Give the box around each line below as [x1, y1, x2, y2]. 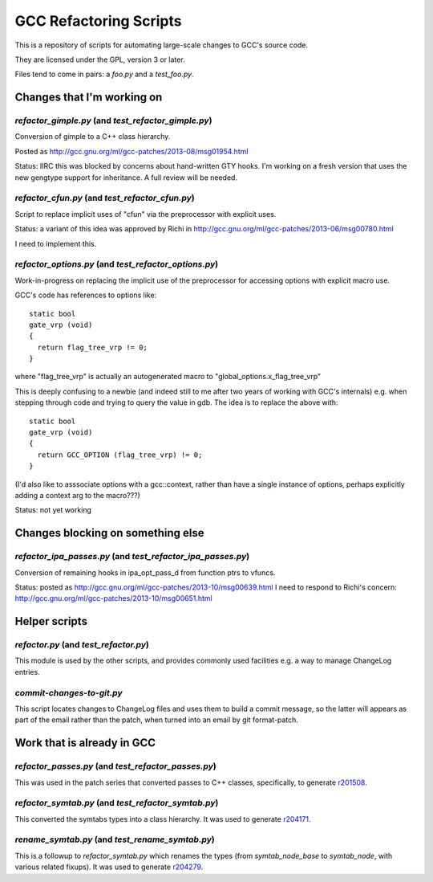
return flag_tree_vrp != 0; [37, 342, 148, 352]
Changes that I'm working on [14, 91, 163, 104]
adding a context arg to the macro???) [14, 490, 140, 500]
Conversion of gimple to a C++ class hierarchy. [14, 132, 171, 141]
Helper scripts [14, 615, 88, 628]
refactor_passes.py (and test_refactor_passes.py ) [14, 761, 216, 772]
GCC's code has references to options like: [14, 290, 157, 300]
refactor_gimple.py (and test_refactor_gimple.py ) [14, 115, 212, 126]
